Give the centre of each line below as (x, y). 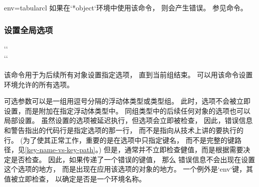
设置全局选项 (29, 30)
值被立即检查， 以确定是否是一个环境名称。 (75, 178)
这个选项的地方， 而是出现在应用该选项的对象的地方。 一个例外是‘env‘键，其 (129, 169)
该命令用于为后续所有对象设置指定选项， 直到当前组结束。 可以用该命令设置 (129, 74)
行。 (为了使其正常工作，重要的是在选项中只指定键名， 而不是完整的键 (119, 140)
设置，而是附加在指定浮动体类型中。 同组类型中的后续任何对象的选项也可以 (127, 110)
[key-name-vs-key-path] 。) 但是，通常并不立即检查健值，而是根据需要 (134, 150)
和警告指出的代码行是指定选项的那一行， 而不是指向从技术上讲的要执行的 (124, 130)
